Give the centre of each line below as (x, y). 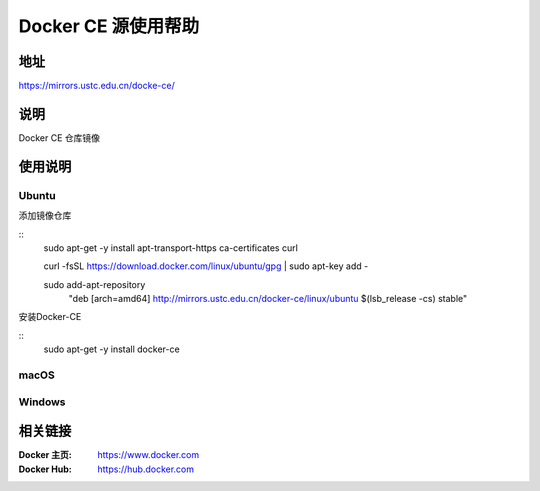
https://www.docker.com (148, 455)
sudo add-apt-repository (94, 284)
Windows (42, 402)
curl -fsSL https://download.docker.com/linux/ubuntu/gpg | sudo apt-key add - (206, 266)
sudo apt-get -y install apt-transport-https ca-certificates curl (171, 247)
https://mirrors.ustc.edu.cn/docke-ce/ (96, 86)
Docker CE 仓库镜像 (59, 137)
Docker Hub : (45, 469)
